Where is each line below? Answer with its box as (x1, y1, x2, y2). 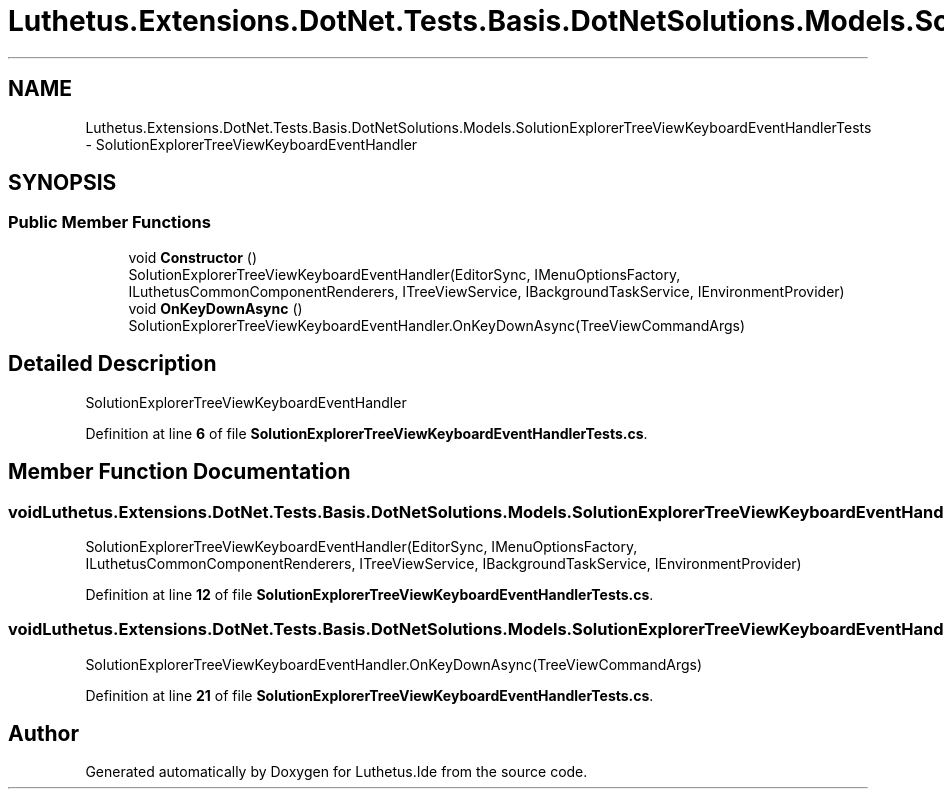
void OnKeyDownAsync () (128, 299, 303, 317)
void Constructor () (128, 248, 257, 266)
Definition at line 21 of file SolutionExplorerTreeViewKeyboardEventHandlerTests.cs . (85, 686, 654, 704)
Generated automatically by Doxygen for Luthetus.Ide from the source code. (85, 763, 588, 781)
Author (8, 721, 79, 747)
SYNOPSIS (8, 170, 117, 196)
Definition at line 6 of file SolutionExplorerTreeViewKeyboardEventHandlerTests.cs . (85, 424, 648, 442)
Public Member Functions (8, 212, 211, 233)
